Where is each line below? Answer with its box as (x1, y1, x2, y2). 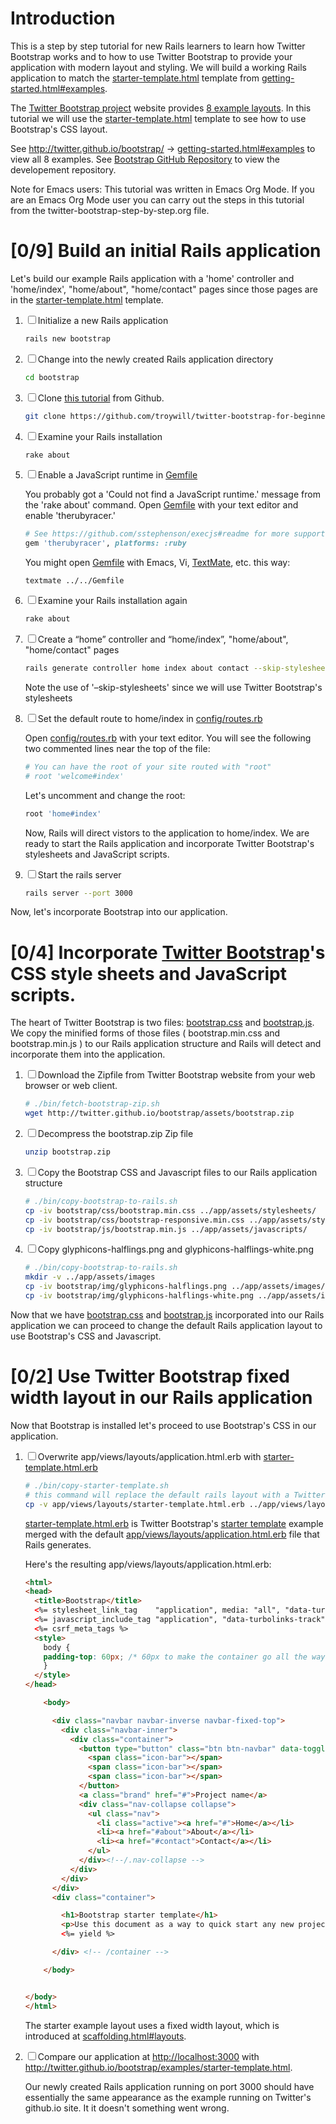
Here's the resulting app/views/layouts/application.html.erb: (24, 1558, 272, 1570)
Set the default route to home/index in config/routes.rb (37, 712, 263, 724)
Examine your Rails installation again (37, 595, 188, 607)
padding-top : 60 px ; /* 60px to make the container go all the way (43, 1652, 326, 1662)
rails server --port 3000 (24, 888, 133, 898)
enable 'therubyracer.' (24, 510, 116, 522)
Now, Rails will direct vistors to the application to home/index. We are (24, 827, 310, 839)
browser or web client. (24, 1080, 118, 1092)
